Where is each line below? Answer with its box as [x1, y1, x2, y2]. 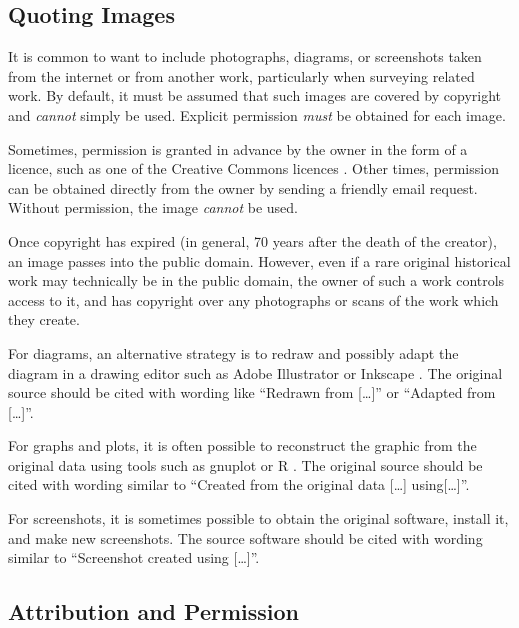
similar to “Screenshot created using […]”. [8, 547, 260, 568]
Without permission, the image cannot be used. [8, 197, 298, 218]
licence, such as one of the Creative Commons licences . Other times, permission [8, 158, 499, 179]
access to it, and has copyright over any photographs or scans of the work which [8, 289, 499, 310]
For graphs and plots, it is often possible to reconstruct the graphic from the [8, 435, 477, 456]
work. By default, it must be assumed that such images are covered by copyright [8, 85, 502, 106]
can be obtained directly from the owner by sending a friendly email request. [8, 177, 478, 198]
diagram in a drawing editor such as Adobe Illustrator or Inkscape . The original [8, 362, 503, 383]
